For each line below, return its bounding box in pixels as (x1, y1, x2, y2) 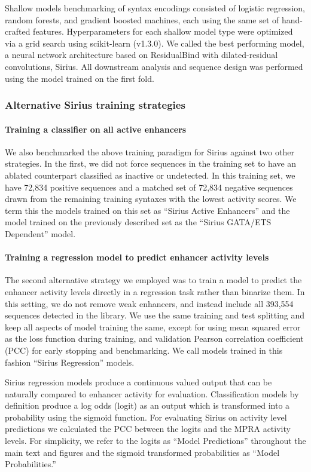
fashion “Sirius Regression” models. (5, 355, 135, 368)
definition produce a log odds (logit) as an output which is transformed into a (5, 399, 290, 412)
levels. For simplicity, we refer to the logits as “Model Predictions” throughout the (5, 434, 306, 447)
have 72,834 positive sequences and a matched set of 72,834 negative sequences (5, 180, 293, 193)
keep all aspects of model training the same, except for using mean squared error (5, 320, 301, 333)
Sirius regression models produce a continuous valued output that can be (5, 376, 272, 388)
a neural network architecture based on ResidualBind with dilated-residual (5, 48, 278, 61)
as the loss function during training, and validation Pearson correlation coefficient (5, 332, 304, 345)
